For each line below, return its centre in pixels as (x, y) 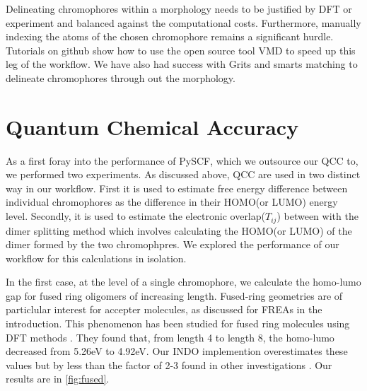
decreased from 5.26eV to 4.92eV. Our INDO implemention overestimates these (177, 351)
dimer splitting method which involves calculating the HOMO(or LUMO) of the (179, 230)
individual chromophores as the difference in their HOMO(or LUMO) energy (172, 202)
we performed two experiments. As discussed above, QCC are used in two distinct (183, 174)
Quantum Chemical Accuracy (152, 126)
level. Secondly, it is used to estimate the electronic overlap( (135, 216)
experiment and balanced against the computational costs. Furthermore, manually (183, 22)
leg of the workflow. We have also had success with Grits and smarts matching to (182, 64)
